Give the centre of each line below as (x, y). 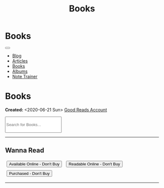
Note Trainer (25, 76)
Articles (20, 61)
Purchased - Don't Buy (29, 174)
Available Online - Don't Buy (34, 164)
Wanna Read (25, 150)
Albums (20, 71)
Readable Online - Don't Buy (94, 164)
